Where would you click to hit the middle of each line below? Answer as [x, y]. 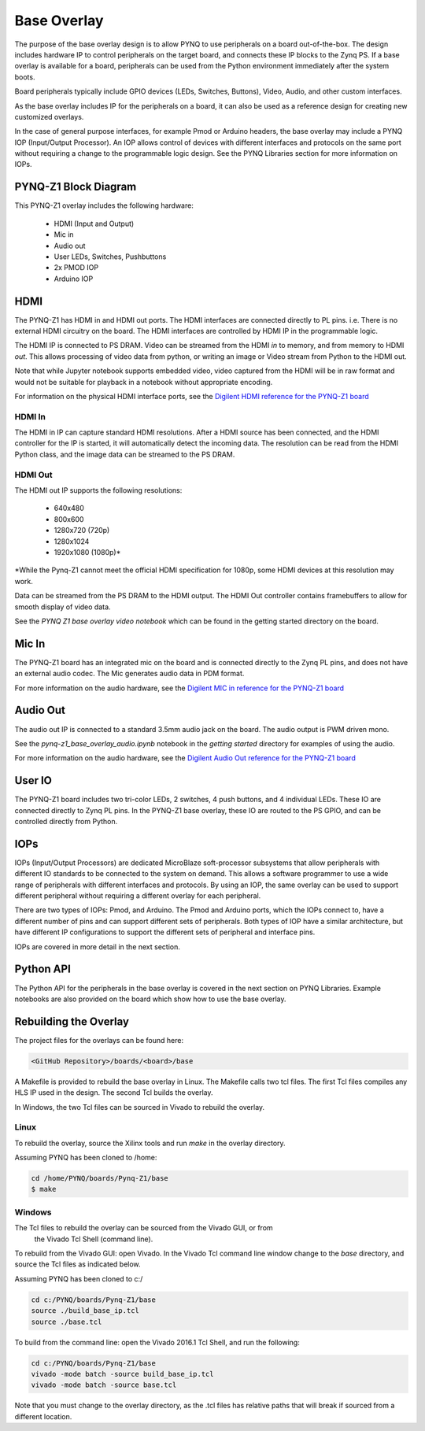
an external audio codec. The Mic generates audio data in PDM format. [129, 674]
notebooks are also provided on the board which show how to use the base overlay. [150, 999]
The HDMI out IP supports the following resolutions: [98, 490]
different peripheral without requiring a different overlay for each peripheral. [138, 896]
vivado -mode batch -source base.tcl [104, 1385]
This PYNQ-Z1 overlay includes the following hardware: [104, 205]
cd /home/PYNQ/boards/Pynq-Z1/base [100, 1178]
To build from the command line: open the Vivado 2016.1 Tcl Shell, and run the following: [157, 1342]
